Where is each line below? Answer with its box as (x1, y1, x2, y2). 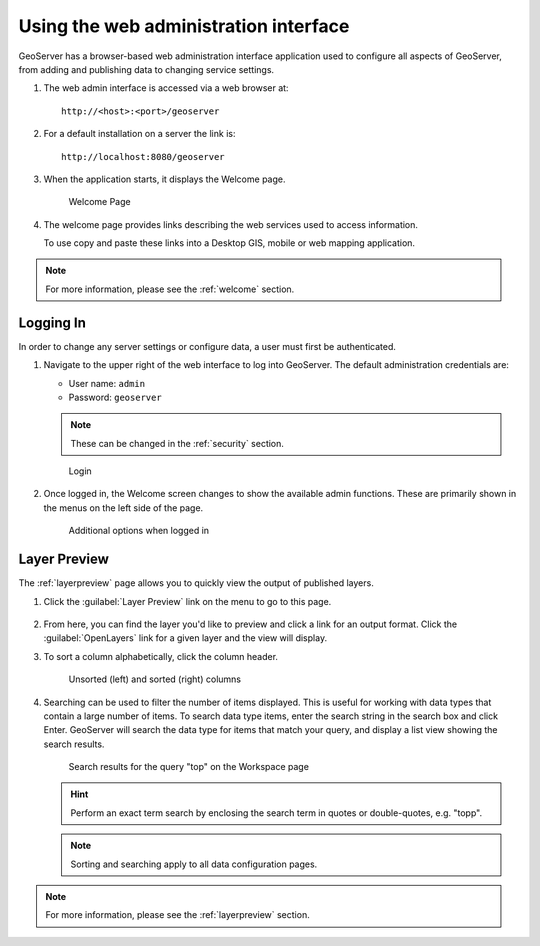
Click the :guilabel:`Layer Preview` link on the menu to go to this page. (43, 595, 332, 607)
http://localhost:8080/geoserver (61, 151, 225, 162)
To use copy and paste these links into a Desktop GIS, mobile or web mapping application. (43, 237, 415, 249)
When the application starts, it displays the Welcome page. (43, 173, 286, 185)
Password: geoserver (68, 391, 162, 403)
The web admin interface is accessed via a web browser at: (43, 82, 289, 94)
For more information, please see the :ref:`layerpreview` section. (45, 909, 310, 921)
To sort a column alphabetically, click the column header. (43, 650, 279, 662)
